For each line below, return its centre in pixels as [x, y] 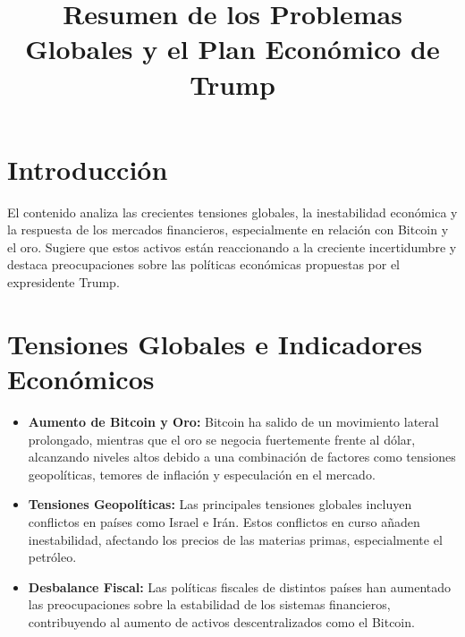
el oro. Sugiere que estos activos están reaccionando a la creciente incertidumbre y [232, 246]
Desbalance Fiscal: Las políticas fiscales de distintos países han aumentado [240, 586]
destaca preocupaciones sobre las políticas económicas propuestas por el [204, 264]
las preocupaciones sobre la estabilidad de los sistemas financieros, [209, 604]
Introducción [88, 169]
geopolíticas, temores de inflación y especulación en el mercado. [202, 474]
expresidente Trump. [63, 282]
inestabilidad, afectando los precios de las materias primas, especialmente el [235, 539]
